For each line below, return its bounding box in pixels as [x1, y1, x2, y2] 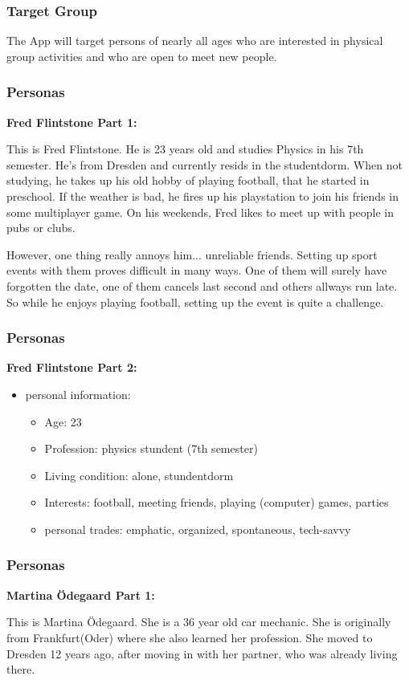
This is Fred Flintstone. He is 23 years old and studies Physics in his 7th [6, 140, 364, 157]
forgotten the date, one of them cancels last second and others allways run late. [6, 277, 398, 294]
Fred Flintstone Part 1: [6, 113, 137, 130]
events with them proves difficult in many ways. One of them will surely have [6, 262, 387, 279]
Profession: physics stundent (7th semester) [44, 440, 258, 457]
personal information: [25, 385, 131, 402]
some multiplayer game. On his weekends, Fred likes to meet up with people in [6, 203, 394, 220]
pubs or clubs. [6, 219, 76, 236]
